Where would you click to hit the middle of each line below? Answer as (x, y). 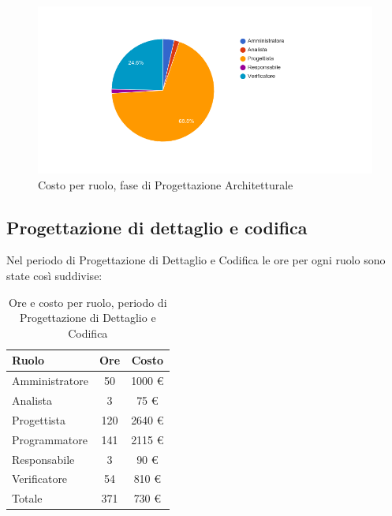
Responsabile (43, 459)
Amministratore (50, 381)
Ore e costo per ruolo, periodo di (88, 302)
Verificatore (40, 479)
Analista (32, 400)
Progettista (39, 419)
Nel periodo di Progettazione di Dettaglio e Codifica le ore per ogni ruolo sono (196, 260)
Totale (27, 498)
